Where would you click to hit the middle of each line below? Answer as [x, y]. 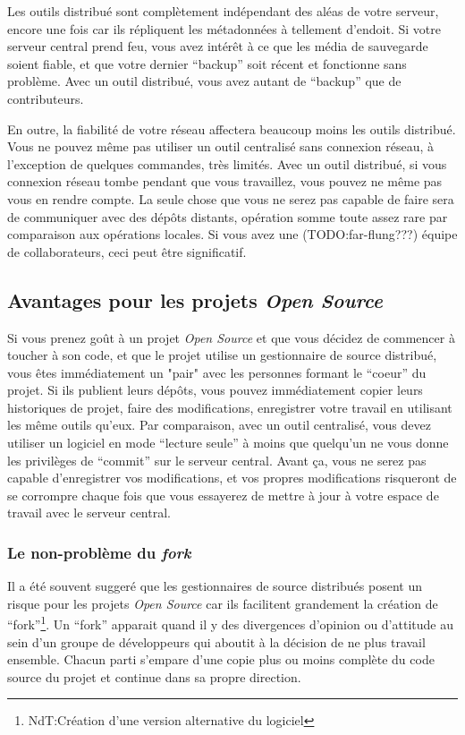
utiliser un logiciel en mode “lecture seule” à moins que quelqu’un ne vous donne [228, 443]
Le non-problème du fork [99, 552]
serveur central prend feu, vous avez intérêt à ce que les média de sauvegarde [218, 46]
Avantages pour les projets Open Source [195, 299]
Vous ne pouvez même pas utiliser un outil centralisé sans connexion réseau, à [221, 146]
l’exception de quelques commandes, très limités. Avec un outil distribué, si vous [227, 163]
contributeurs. [46, 98]
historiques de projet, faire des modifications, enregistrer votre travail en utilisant [230, 407]
